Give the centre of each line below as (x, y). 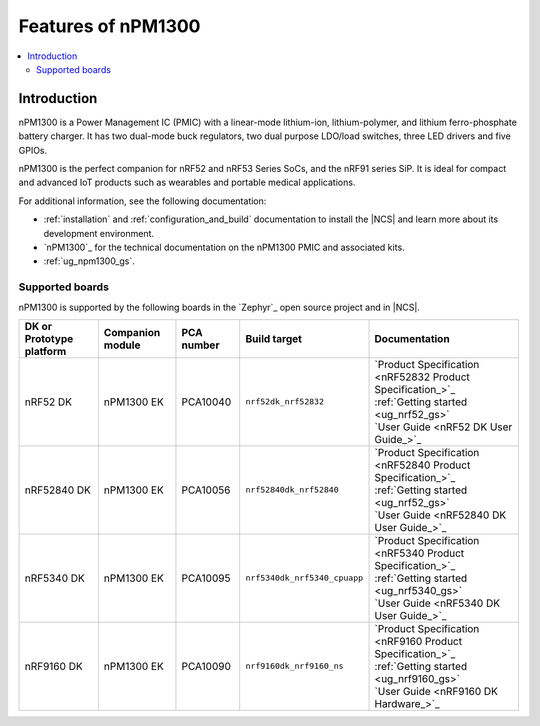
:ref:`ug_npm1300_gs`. (89, 261)
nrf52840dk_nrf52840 (292, 490)
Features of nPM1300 (109, 26)
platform (45, 351)
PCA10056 (206, 490)
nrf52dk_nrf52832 (285, 401)
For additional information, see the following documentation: (142, 201)
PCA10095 (206, 578)
